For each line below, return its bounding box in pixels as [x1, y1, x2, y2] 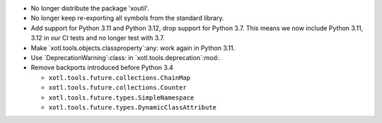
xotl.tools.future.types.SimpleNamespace [48, 93, 195, 102]
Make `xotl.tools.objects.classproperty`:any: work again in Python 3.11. [30, 43, 236, 52]
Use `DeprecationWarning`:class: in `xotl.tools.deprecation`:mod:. [30, 53, 221, 61]
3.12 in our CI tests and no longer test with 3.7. [30, 34, 166, 42]
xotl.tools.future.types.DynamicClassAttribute [48, 103, 217, 111]
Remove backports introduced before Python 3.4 [30, 64, 173, 72]
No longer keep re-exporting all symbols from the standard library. [30, 14, 224, 23]
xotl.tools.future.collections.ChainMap [48, 74, 191, 81]
